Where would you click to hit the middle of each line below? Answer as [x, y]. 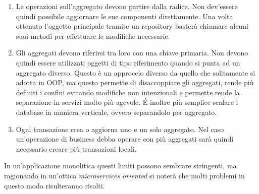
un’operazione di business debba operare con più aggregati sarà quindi [125, 139]
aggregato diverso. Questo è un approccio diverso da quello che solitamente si [136, 72]
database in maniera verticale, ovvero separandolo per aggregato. [116, 112]
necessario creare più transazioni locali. [76, 148]
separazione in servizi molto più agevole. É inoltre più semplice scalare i [127, 102]
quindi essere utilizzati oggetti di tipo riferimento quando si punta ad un [128, 62]
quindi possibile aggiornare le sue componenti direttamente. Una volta [124, 16]
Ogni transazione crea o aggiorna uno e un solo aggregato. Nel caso [120, 129]
